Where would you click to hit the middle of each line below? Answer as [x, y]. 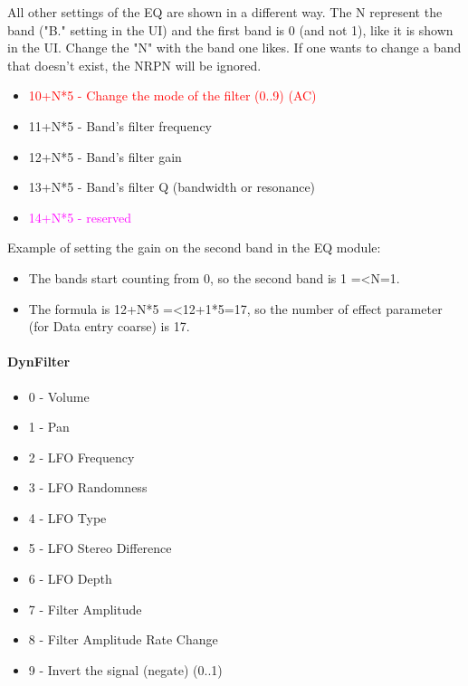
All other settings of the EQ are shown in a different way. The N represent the [225, 12]
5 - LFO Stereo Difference [100, 548]
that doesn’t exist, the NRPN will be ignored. [134, 65]
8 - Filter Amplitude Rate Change [123, 639]
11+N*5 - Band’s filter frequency [120, 125]
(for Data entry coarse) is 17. [109, 326]
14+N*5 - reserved [80, 217]
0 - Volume [59, 396]
